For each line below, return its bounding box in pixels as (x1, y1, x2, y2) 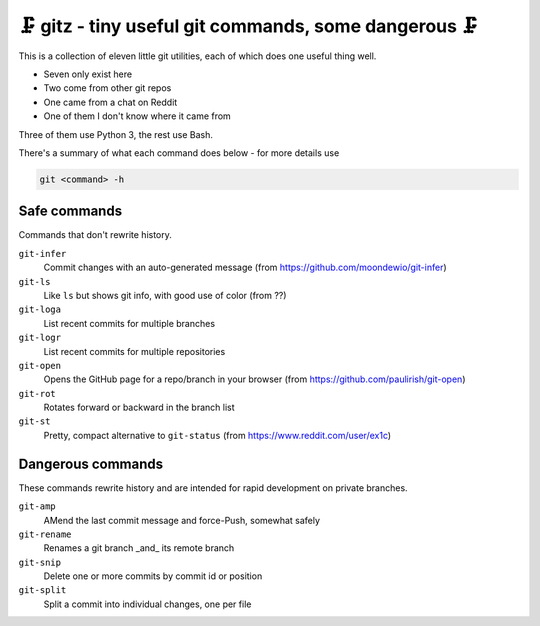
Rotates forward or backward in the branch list (43, 401, 235, 414)
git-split (18, 585, 67, 596)
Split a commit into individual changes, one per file (43, 598, 252, 610)
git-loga (18, 304, 62, 315)
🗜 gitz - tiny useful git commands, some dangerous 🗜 (18, 15, 479, 37)
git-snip (18, 556, 62, 568)
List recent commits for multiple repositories (43, 345, 226, 357)
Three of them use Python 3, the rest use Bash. (18, 128, 214, 140)
